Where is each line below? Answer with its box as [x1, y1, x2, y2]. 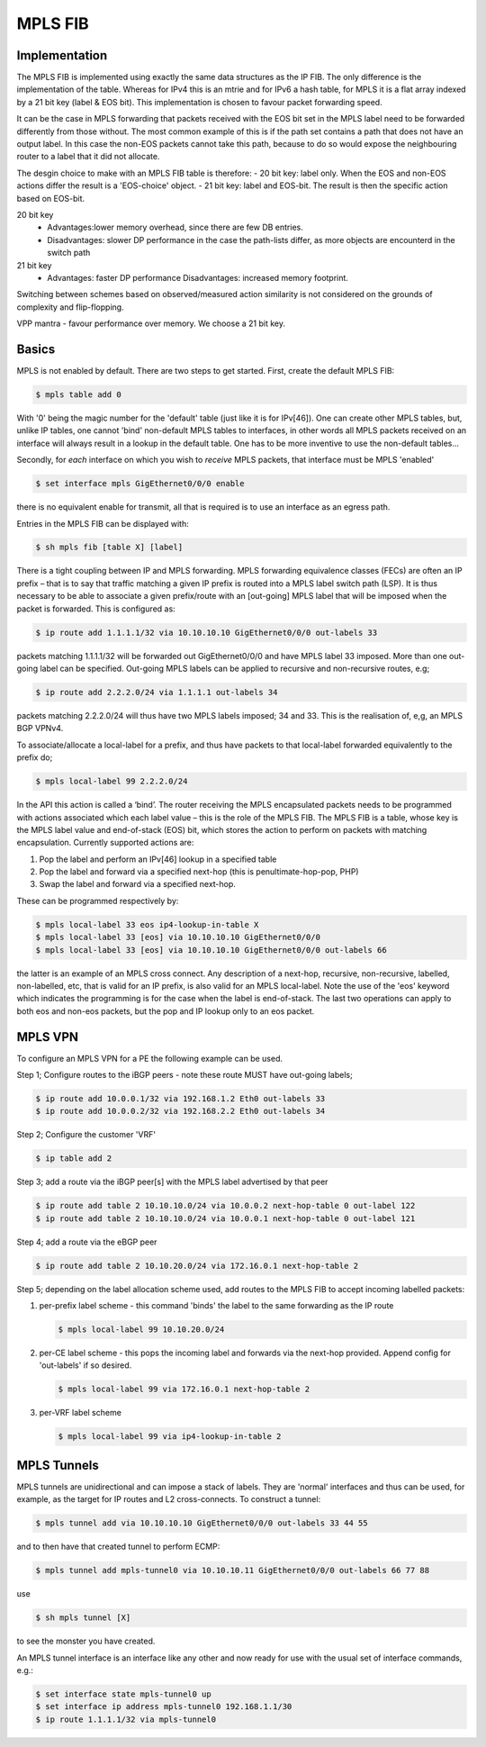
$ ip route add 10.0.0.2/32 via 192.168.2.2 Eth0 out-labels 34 [35, 1106, 326, 1117]
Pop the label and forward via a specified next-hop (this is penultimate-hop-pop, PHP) [39, 866, 359, 877]
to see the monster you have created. [16, 1635, 156, 1647]
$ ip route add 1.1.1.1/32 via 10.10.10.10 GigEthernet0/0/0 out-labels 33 [35, 627, 378, 638]
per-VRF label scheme [39, 1408, 121, 1418]
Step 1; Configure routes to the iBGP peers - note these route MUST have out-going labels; [16, 1070, 353, 1081]
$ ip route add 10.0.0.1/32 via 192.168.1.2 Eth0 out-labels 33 [35, 1094, 326, 1104]
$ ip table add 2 [35, 1154, 112, 1163]
